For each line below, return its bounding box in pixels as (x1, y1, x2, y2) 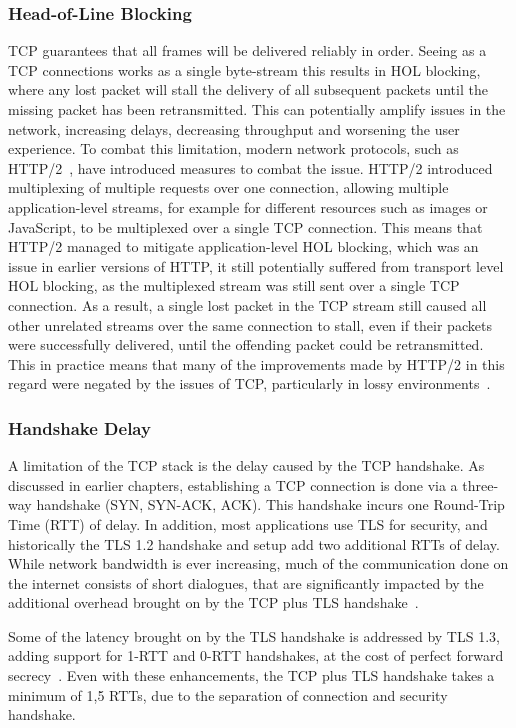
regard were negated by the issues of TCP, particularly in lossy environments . (8, 373, 491, 394)
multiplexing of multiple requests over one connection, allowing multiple (8, 177, 449, 198)
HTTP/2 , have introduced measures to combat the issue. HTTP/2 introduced (8, 157, 493, 178)
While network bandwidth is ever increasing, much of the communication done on (8, 553, 509, 574)
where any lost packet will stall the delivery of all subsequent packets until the (8, 79, 488, 100)
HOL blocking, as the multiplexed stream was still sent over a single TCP (8, 275, 460, 296)
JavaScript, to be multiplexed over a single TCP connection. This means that (8, 216, 483, 237)
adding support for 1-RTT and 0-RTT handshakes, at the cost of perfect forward (8, 645, 504, 666)
